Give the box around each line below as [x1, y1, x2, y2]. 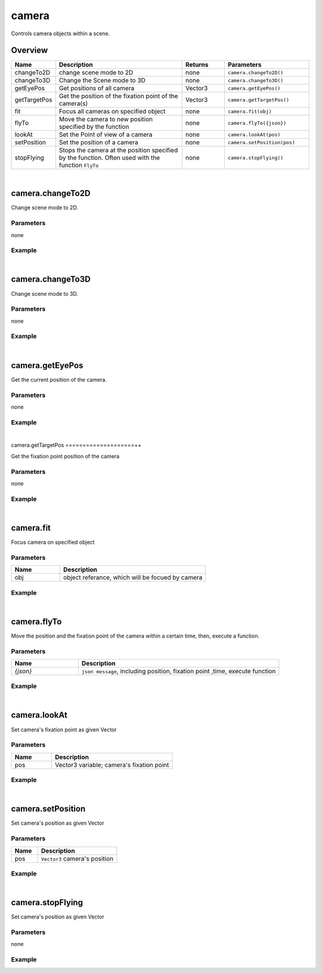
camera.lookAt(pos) [227, 131, 281, 137]
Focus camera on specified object [11, 538, 95, 546]
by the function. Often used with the [58, 154, 160, 162]
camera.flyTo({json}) [227, 120, 286, 126]
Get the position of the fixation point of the [58, 92, 178, 100]
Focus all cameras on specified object [58, 108, 166, 116]
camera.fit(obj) [227, 108, 272, 115]
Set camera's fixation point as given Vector [11, 726, 117, 733]
